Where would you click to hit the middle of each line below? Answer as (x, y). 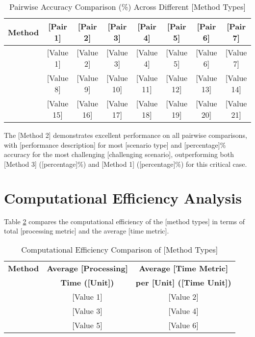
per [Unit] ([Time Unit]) (183, 282)
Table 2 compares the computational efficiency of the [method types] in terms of (125, 221)
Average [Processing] (87, 268)
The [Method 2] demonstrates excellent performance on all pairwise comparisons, (126, 135)
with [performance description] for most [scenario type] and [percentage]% (115, 144)
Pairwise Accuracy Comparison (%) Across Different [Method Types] (127, 7)
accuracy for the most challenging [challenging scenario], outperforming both (119, 154)
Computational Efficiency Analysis (123, 197)
